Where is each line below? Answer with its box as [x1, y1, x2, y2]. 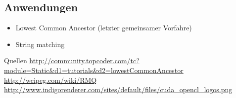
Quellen [4, 55, 27, 66]
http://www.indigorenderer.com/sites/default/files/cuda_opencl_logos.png [4, 84, 233, 95]
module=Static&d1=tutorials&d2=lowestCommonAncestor [4, 65, 184, 75]
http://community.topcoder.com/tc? [29, 55, 140, 66]
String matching [15, 39, 65, 49]
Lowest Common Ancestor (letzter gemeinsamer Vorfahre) [15, 23, 192, 33]
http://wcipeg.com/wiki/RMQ [4, 74, 97, 85]
